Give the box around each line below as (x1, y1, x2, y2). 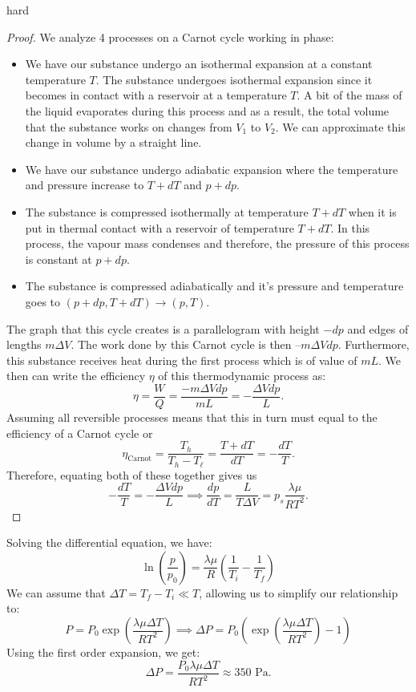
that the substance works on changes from (25, 118, 232, 135)
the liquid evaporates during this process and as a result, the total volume (25, 102, 390, 119)
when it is (348, 203, 397, 220)
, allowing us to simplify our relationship (199, 584, 398, 601)
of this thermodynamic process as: (158, 367, 326, 384)
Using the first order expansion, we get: (6, 644, 200, 661)
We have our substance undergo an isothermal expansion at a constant (25, 55, 373, 72)
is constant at (25, 250, 92, 267)
